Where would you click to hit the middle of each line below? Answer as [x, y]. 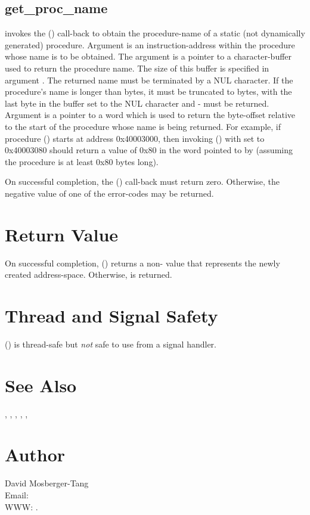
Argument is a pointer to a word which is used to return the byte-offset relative [150, 115]
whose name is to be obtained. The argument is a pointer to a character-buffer [148, 56]
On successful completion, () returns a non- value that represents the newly [142, 263]
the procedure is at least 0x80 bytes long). [82, 161]
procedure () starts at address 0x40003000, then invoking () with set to [135, 138]
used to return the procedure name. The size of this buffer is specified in [137, 68]
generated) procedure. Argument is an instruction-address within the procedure [150, 44]
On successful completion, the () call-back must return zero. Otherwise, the [142, 182]
